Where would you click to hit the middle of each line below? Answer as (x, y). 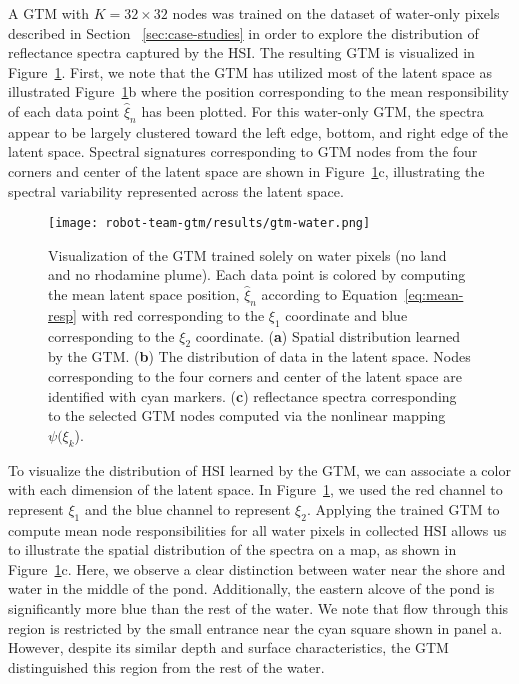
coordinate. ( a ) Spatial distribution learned (328, 335)
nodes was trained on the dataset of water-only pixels (336, 13)
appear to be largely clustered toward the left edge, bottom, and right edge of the (258, 131)
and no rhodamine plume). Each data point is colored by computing (257, 274)
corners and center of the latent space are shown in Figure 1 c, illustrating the (246, 170)
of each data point (64, 110)
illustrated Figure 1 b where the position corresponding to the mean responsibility (258, 91)
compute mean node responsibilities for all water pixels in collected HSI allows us (257, 529)
